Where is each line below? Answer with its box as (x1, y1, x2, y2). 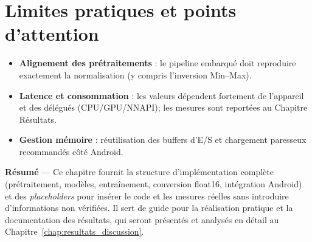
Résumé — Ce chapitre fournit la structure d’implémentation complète (5, 165, 274, 178)
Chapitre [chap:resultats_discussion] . (5, 225, 144, 238)
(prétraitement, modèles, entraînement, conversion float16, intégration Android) (5, 178, 302, 190)
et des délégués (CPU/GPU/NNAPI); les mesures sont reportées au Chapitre (19, 101, 308, 114)
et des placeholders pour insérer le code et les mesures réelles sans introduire (5, 189, 289, 202)
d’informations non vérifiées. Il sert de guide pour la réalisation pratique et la (5, 201, 293, 214)
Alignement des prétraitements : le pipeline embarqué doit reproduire (19, 57, 296, 69)
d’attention (5, 21, 99, 46)
